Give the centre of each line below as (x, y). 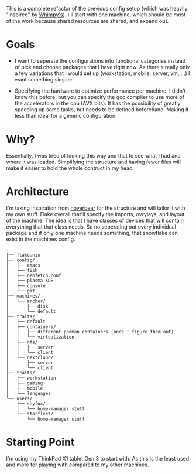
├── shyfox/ (31, 404)
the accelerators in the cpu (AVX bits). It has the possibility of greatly (97, 103)
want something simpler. (44, 79)
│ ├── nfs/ (22, 342)
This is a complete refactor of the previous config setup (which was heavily (97, 8)
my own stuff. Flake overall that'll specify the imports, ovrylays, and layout (95, 214)
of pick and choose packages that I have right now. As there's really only (102, 67)
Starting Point (40, 442)
